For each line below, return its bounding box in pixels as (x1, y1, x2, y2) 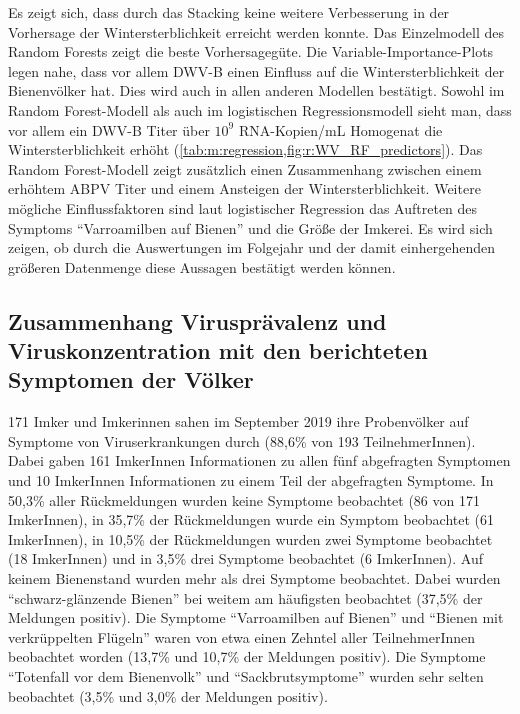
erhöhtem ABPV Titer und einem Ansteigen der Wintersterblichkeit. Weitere (8, 178, 481, 199)
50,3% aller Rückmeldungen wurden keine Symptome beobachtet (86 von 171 (8, 489, 480, 510)
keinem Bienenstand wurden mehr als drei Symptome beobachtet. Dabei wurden (8, 568, 501, 589)
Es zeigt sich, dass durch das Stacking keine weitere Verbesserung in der (8, 2, 450, 22)
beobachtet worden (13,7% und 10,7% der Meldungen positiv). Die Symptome (8, 646, 486, 667)
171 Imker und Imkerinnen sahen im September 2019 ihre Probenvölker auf (8, 411, 469, 432)
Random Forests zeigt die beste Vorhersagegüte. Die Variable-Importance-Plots (8, 41, 494, 62)
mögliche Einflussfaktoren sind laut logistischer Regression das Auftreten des (8, 197, 478, 218)
